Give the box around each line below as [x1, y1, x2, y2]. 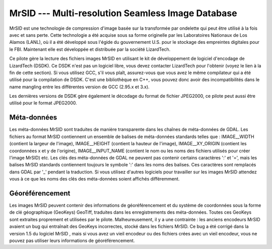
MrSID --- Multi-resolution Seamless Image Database [9, 8, 237, 19]
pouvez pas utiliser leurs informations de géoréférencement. [9, 237, 135, 243]
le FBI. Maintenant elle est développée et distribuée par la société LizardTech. [9, 46, 171, 52]
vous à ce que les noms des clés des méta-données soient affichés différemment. [9, 176, 180, 182]
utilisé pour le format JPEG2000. [9, 100, 78, 106]
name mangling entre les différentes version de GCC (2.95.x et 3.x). [9, 84, 150, 90]
